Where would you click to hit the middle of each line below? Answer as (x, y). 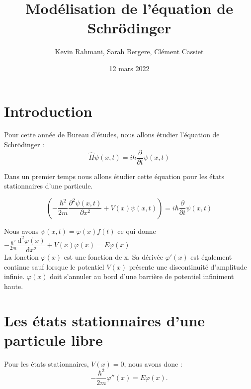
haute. (14, 286)
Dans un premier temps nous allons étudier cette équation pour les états (114, 176)
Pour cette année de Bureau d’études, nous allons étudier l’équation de (112, 135)
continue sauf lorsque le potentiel (54, 266)
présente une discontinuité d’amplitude (188, 266)
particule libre (53, 340)
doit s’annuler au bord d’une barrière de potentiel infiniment (142, 276)
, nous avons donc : (153, 363)
